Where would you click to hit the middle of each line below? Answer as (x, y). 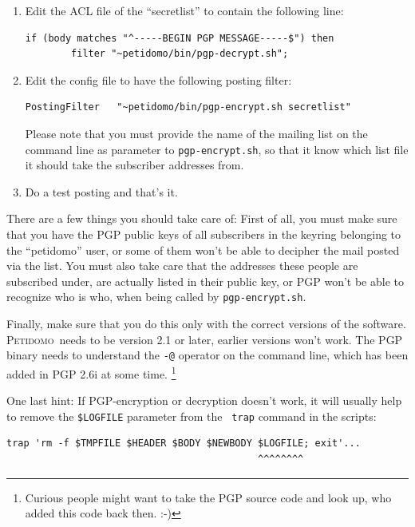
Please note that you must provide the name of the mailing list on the (196, 133)
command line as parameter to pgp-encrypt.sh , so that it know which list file (217, 149)
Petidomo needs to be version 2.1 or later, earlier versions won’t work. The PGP (205, 339)
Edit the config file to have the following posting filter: (158, 79)
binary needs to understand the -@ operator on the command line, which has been (207, 355)
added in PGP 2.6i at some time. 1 (91, 372)
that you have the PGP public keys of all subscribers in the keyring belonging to (204, 234)
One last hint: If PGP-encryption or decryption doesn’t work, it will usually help (204, 400)
